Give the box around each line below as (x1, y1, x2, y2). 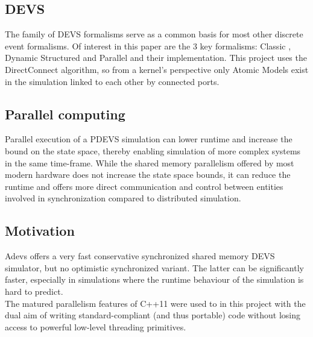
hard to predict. (5, 285, 63, 297)
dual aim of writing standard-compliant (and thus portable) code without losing (5, 309, 301, 321)
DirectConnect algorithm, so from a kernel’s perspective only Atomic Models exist (5, 63, 309, 75)
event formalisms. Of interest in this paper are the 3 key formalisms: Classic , (5, 39, 291, 52)
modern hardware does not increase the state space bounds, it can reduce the (5, 168, 291, 181)
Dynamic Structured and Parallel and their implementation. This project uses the (5, 51, 307, 64)
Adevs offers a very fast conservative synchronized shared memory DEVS (5, 250, 275, 262)
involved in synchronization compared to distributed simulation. (5, 192, 241, 204)
